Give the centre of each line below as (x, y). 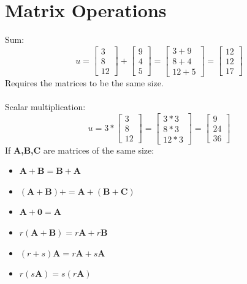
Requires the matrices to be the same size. (84, 82)
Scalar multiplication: (45, 106)
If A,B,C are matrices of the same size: (80, 150)
